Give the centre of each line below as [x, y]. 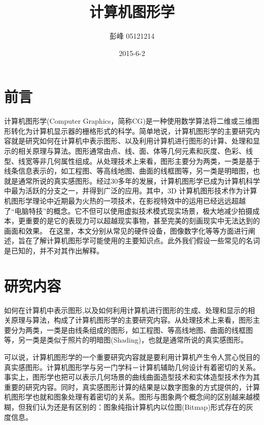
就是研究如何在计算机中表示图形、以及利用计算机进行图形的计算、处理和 [132, 141]
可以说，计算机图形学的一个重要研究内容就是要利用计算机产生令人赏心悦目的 [132, 357]
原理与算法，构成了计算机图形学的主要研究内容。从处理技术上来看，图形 [132, 320]
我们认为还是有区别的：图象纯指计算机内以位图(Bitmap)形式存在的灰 [139, 407]
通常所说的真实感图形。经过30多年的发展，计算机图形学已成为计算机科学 [139, 180]
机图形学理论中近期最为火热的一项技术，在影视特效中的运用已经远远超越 [125, 201]
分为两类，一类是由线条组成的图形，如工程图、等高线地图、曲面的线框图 [132, 330]
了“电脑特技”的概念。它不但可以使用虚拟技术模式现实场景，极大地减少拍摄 [128, 210]
